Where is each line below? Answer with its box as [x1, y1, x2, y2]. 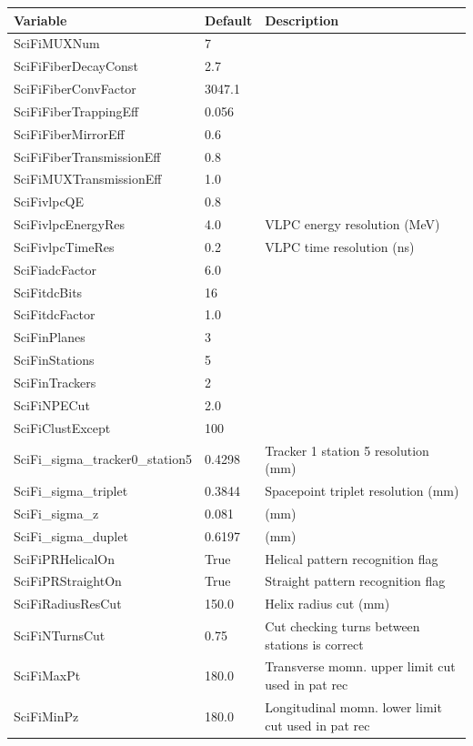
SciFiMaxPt [14, 666, 81, 685]
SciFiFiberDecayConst [14, 56, 138, 76]
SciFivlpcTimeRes [14, 237, 115, 256]
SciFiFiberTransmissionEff [14, 146, 161, 166]
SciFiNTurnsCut [14, 625, 106, 644]
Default [205, 10, 253, 29]
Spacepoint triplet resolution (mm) [265, 480, 459, 499]
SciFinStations [14, 350, 95, 369]
